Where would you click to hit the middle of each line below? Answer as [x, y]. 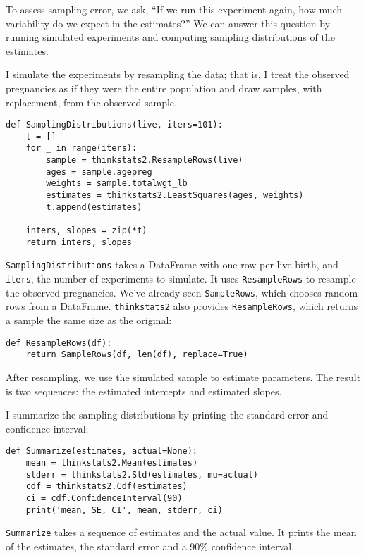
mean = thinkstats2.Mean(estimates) [112, 463]
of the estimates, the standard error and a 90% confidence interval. [150, 546]
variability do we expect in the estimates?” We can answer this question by [168, 23]
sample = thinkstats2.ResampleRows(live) [145, 160]
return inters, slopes [79, 242]
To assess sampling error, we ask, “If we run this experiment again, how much [174, 9]
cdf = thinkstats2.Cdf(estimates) [106, 486]
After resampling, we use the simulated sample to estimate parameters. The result [183, 377]
